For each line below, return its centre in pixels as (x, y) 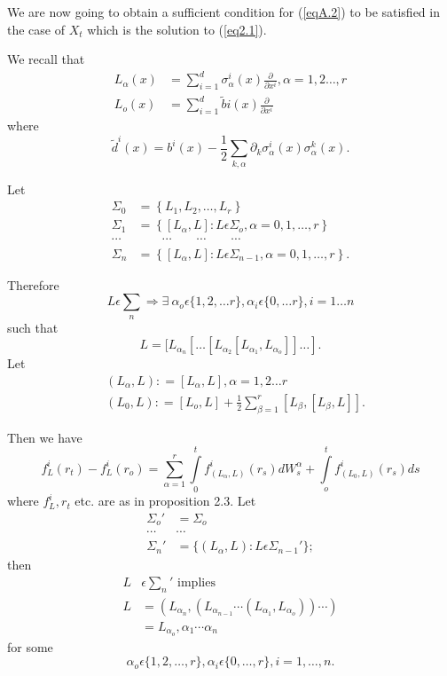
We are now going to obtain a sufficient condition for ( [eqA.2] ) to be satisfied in (223, 12)
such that (33, 327)
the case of (36, 29)
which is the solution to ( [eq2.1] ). (177, 29)
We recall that (46, 59)
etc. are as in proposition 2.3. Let (165, 501)
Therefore (33, 284)
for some (30, 646)
